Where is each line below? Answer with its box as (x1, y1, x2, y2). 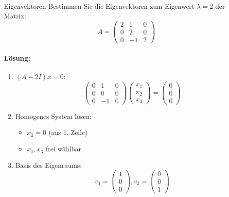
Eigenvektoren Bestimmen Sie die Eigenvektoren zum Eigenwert (4, 1, 194, 11)
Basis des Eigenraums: (15, 160, 82, 170)
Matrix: (4, 10, 26, 20)
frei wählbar (45, 144, 82, 154)
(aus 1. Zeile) (48, 127, 88, 137)
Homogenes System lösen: (15, 111, 92, 121)
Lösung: (4, 52, 31, 63)
